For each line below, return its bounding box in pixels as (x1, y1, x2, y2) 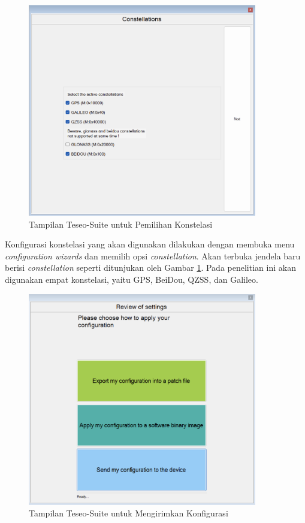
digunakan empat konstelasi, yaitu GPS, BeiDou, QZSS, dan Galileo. (5, 273, 258, 286)
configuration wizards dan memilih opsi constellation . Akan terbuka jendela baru (5, 249, 301, 262)
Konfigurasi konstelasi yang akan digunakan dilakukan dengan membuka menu (5, 238, 295, 250)
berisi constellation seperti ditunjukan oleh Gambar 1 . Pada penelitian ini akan (5, 261, 296, 274)
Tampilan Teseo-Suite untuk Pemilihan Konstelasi (29, 217, 213, 230)
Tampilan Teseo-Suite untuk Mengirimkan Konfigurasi (29, 507, 228, 519)
